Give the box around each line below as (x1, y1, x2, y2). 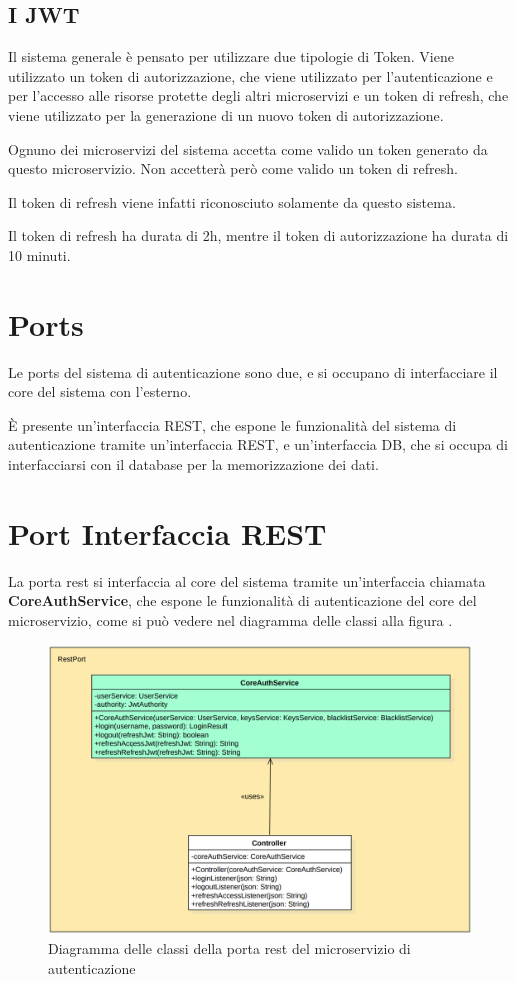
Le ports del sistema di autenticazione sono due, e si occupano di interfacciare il (8, 361, 498, 382)
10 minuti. (8, 244, 71, 265)
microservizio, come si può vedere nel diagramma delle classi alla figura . (8, 609, 453, 630)
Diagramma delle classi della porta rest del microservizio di (48, 937, 411, 958)
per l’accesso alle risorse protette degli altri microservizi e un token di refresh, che (8, 85, 509, 106)
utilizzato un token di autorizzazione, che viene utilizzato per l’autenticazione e (8, 65, 493, 86)
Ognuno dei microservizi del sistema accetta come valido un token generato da (8, 138, 488, 159)
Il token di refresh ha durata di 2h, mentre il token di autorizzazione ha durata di (8, 225, 509, 246)
